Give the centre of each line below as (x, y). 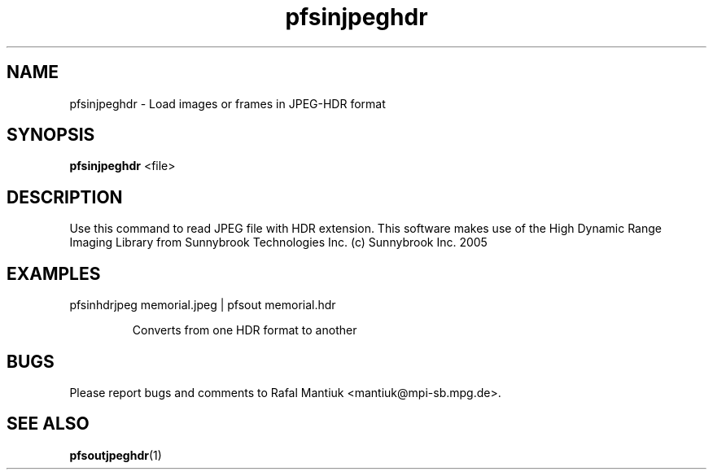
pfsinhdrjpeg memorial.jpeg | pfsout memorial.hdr (203, 305)
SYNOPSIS (51, 135)
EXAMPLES (54, 273)
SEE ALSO (48, 424)
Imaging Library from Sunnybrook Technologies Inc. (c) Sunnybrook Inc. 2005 (278, 242)
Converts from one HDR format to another (245, 330)
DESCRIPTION (65, 197)
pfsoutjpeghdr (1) (116, 455)
